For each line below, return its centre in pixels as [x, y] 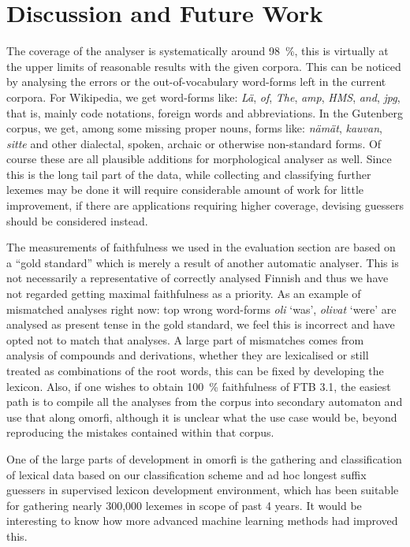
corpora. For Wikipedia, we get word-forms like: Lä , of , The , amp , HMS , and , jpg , [203, 97]
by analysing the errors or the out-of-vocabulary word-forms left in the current [196, 82]
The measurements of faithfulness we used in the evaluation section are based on [201, 247]
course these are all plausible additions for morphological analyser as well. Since [199, 159]
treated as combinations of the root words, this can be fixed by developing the [195, 370]
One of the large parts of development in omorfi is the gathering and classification [204, 458]
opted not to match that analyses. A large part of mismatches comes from [185, 339]
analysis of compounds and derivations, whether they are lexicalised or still [188, 355]
